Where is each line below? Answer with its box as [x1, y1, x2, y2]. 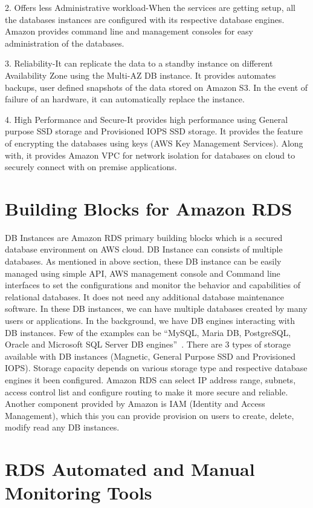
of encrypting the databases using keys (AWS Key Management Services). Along [5, 136, 303, 149]
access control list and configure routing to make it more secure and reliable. [5, 385, 288, 398]
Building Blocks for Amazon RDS [5, 196, 292, 220]
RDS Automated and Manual [5, 457, 255, 481]
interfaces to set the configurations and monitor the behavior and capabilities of [5, 279, 300, 291]
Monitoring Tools [5, 480, 152, 505]
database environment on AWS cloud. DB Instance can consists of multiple [5, 243, 283, 256]
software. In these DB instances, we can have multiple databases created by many [5, 302, 308, 315]
